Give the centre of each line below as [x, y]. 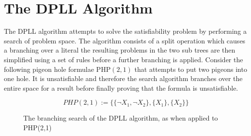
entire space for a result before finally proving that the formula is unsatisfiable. [121, 88]
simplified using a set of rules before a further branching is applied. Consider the [124, 59]
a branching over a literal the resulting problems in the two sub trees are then [120, 50]
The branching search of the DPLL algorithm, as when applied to [121, 118]
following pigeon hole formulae [49, 69]
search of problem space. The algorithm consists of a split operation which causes [125, 40]
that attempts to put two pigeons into [191, 69]
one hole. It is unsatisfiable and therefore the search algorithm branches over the [123, 78]
